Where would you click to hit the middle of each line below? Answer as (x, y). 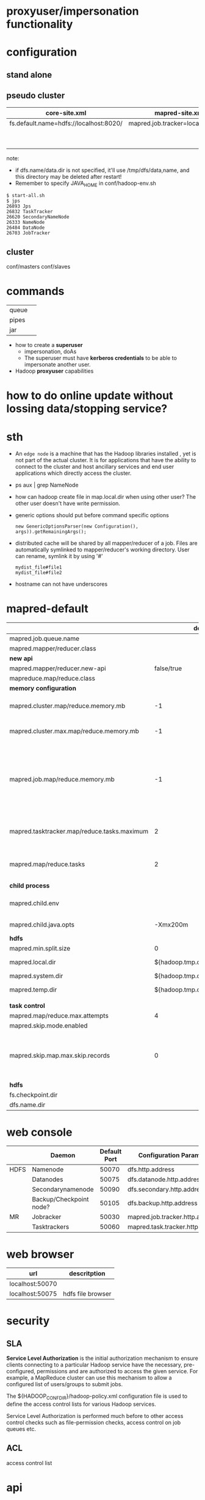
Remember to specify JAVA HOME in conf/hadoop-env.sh (86, 184)
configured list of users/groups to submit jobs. (65, 1384)
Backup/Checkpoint (60, 1200)
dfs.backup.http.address (162, 1203)
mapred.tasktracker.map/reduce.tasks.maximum (79, 832)
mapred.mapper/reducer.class (53, 649)
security (28, 1321)
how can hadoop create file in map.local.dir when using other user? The (106, 497)
